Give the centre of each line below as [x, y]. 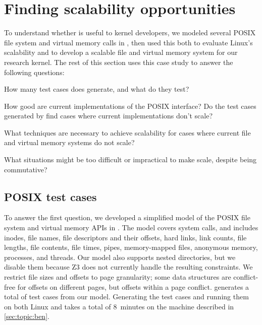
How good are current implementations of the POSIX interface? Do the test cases [130, 106]
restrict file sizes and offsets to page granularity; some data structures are [118, 277]
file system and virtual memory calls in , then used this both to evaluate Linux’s [128, 42]
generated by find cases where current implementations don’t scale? [109, 116]
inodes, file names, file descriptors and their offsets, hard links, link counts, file [125, 237]
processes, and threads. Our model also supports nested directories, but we [120, 257]
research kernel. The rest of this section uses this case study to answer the [119, 62]
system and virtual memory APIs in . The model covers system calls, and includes [131, 227]
